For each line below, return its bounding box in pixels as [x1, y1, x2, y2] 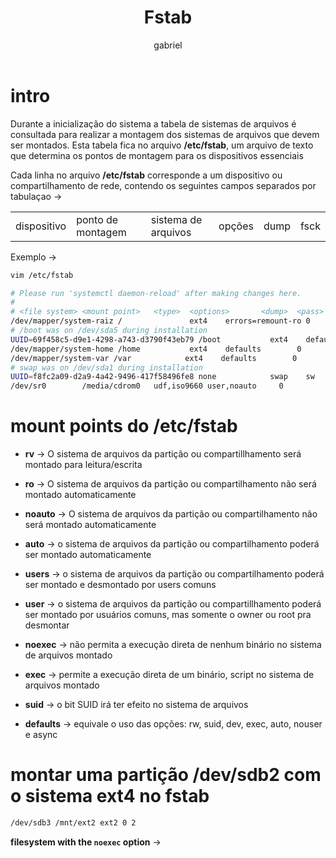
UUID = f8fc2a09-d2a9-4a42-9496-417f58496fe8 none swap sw [10, 372, 315, 382]
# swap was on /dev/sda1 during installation [10, 362, 203, 373]
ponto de [76, 212, 119, 226]
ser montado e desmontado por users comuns [24, 579, 217, 591]
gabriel [153, 39, 183, 51]
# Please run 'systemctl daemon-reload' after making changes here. [10, 288, 302, 298]
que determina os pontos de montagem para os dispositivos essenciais [10, 149, 304, 161]
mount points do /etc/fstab [10, 415, 238, 438]
